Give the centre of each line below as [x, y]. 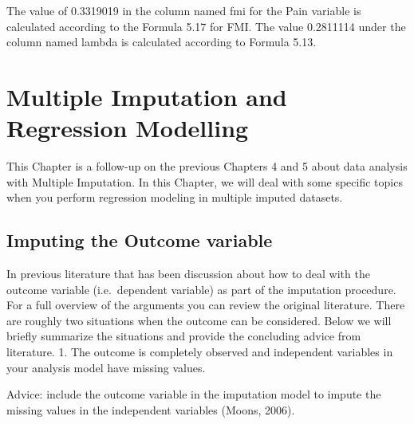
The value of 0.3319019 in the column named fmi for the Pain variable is [184, 10]
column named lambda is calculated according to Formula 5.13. [162, 42]
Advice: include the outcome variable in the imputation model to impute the [194, 394]
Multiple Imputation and [147, 96]
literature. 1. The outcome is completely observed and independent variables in [200, 352]
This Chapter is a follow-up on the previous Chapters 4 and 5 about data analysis [207, 166]
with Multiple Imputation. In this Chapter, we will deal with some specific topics [205, 181]
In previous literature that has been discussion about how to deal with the [188, 274]
